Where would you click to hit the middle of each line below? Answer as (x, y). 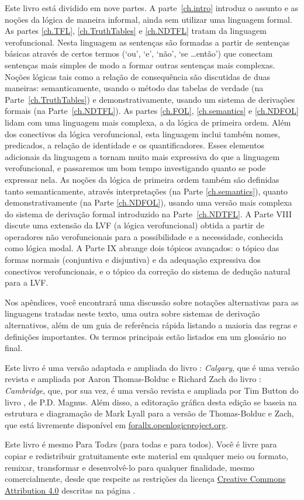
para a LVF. (27, 282)
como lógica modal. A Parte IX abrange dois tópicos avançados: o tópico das (142, 248)
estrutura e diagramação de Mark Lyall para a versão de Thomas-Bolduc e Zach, (149, 413)
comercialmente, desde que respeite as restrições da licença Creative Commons (145, 479)
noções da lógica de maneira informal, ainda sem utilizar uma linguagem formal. (148, 19)
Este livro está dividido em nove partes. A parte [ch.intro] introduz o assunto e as (152, 8)
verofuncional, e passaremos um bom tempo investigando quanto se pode (135, 168)
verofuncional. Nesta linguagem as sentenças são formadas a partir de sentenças (147, 42)
